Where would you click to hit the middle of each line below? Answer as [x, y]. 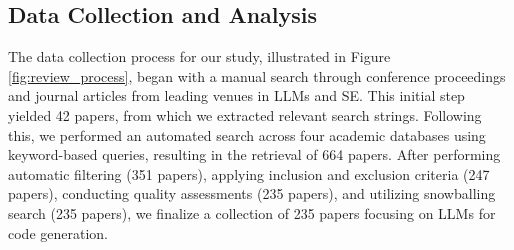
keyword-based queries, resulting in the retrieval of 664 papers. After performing [254, 154]
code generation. [58, 232]
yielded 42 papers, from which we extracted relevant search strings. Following [245, 114]
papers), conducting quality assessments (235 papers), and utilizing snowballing [252, 193]
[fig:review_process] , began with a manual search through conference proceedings [257, 75]
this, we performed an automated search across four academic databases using [247, 134]
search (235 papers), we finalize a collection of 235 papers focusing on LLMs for [252, 212]
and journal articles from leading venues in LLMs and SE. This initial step [236, 95]
